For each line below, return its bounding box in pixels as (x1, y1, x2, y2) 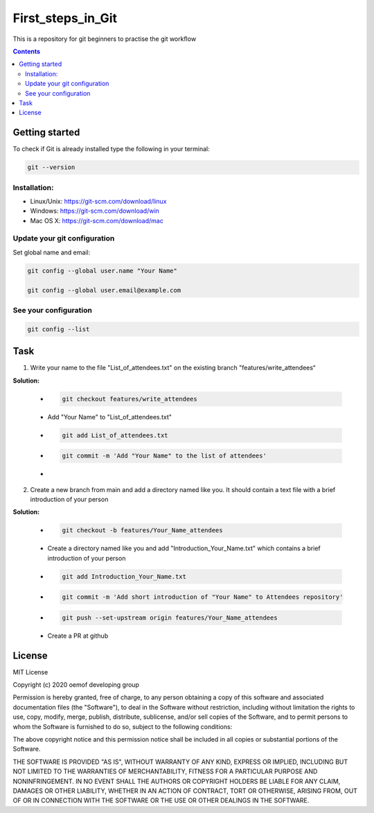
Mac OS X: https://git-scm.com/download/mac (30, 216, 164, 225)
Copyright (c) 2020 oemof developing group (12, 681, 140, 689)
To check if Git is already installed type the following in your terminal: (12, 145, 211, 153)
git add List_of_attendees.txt (62, 431, 169, 439)
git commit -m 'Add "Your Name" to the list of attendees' (62, 452, 267, 460)
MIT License (12, 667, 48, 676)
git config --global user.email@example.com (27, 286, 181, 294)
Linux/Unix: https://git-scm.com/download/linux (30, 197, 167, 205)
